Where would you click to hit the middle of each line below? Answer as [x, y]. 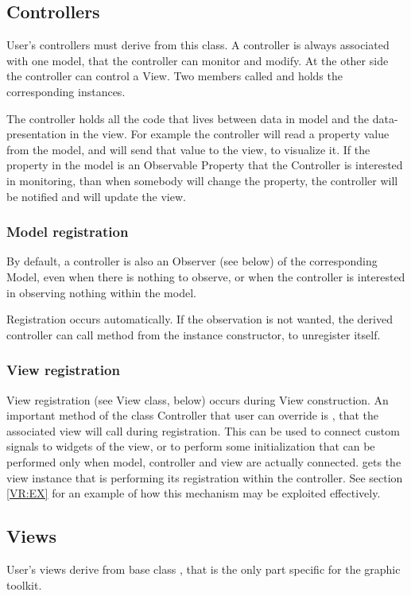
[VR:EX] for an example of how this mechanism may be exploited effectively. [194, 493]
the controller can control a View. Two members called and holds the [174, 76]
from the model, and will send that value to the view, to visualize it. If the [188, 149]
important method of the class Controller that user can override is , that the [192, 415]
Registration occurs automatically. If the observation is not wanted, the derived [200, 319]
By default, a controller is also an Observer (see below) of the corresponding [192, 261]
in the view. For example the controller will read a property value [229, 134]
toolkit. [24, 584]
